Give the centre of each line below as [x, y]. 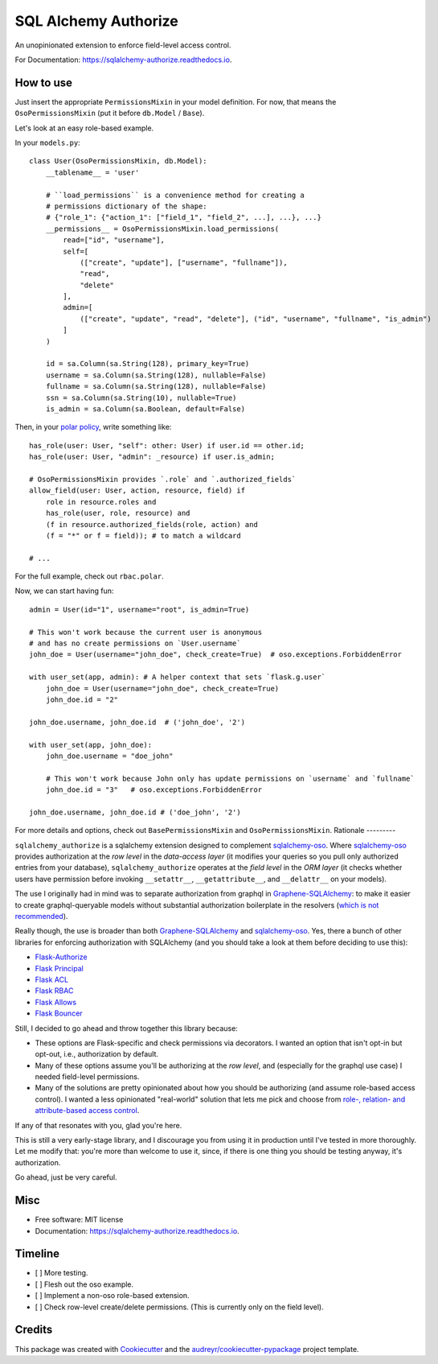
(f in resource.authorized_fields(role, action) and [152, 524]
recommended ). [41, 917]
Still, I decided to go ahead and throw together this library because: [127, 1028]
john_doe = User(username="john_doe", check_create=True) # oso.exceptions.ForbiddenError [215, 655]
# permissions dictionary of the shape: [127, 206]
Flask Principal [59, 968]
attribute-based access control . [87, 1111]
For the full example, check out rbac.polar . [89, 576]
